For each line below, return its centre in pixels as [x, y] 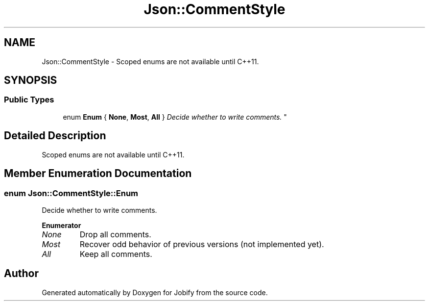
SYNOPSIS [31, 80]
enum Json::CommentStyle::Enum [71, 193]
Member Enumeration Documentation [98, 174]
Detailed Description [55, 136]
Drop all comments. [115, 234]
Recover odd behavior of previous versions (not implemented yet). [202, 244]
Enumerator [61, 225]
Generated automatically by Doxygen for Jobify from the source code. [155, 292]
